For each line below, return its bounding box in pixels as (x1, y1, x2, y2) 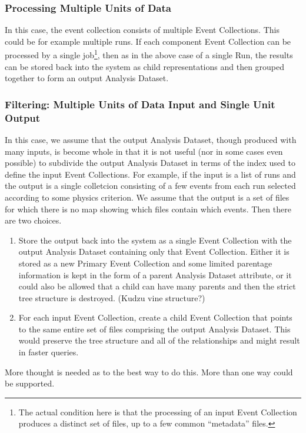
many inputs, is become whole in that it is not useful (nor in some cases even (5, 145, 283, 157)
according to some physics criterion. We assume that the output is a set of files (5, 191, 290, 203)
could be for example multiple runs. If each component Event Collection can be (5, 35, 291, 47)
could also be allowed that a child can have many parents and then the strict (18, 280, 296, 292)
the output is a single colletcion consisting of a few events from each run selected (5, 179, 296, 192)
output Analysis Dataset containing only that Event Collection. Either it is (18, 245, 290, 258)
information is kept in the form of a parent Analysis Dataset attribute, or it (18, 268, 292, 281)
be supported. (5, 377, 55, 389)
